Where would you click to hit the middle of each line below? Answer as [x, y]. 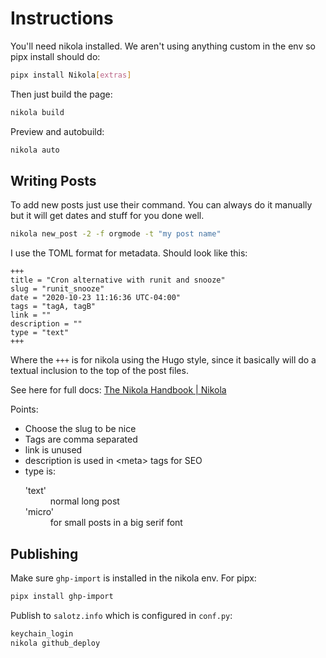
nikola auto [35, 150]
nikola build [37, 112]
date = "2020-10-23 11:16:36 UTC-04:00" [96, 298]
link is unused [53, 450]
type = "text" [40, 333]
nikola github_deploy [55, 643]
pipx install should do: [55, 56]
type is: [40, 471]
